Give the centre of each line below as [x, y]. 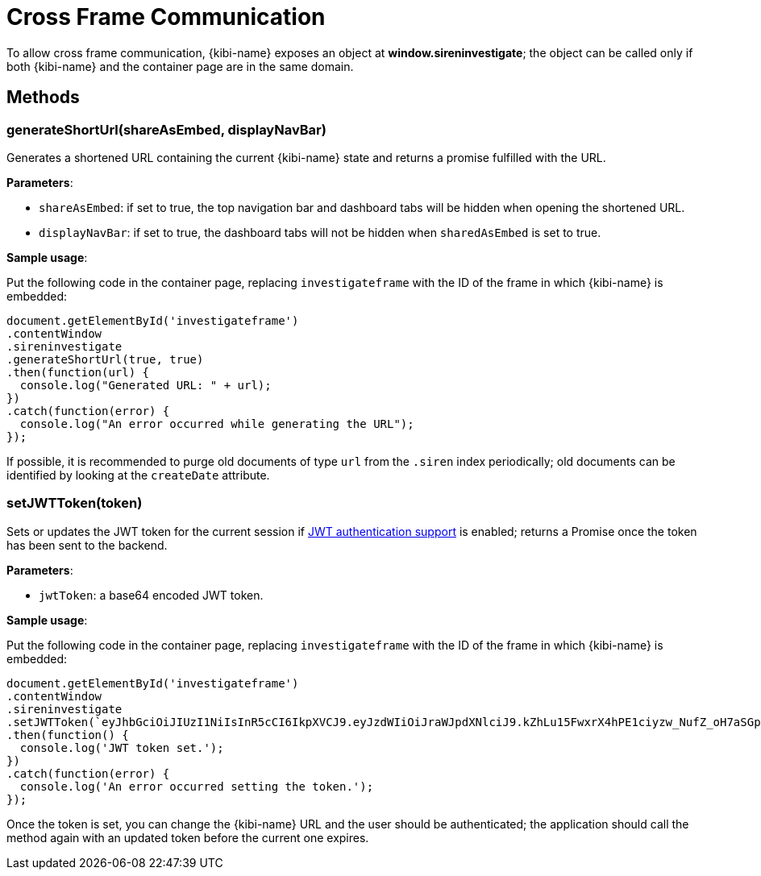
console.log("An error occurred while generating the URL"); [217, 423]
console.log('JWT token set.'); [122, 747]
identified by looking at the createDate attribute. [138, 475]
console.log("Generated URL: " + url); [146, 385]
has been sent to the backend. [87, 545]
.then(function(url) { [78, 372]
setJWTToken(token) [75, 503]
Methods [43, 98]
